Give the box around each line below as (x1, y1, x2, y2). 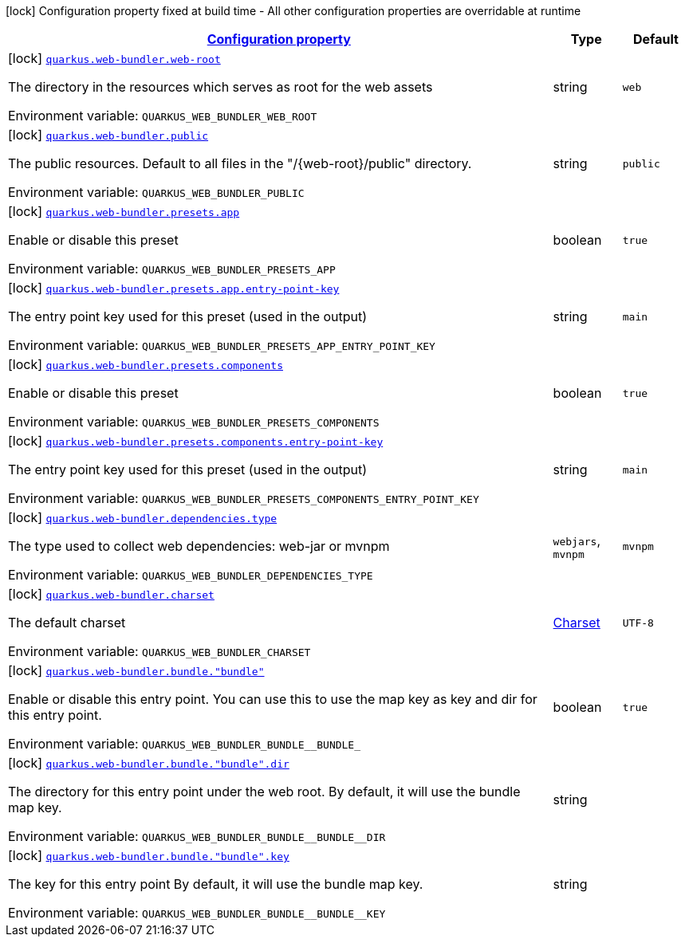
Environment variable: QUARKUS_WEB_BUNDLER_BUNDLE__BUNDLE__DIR (8, 828, 386, 844)
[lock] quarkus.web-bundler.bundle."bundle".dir (8, 755, 289, 771)
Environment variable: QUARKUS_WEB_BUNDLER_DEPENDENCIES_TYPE (8, 567, 373, 583)
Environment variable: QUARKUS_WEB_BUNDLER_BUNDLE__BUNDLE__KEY (8, 905, 386, 921)
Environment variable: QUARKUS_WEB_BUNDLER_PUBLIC (8, 184, 305, 200)
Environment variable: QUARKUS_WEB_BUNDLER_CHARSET (8, 643, 311, 659)
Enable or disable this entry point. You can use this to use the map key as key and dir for (8, 691, 537, 707)
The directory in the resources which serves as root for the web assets (8, 79, 433, 95)
